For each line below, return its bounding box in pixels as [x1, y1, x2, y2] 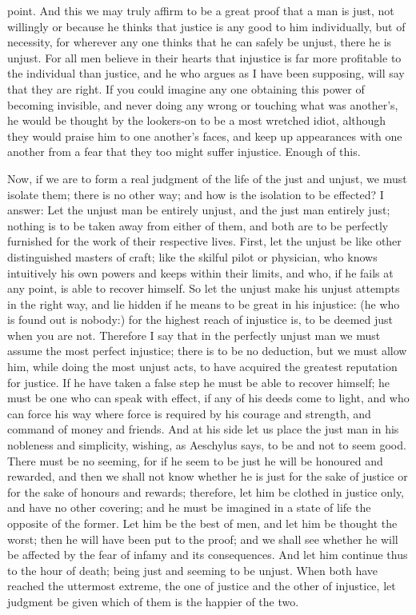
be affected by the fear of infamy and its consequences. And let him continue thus [7, 546, 408, 563]
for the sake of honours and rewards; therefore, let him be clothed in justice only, [7, 483, 405, 500]
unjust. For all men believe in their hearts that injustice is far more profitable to [7, 49, 402, 66]
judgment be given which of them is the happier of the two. [7, 593, 299, 609]
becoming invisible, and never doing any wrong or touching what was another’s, [7, 96, 398, 113]
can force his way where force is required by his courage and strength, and [7, 405, 371, 421]
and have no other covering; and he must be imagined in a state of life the [7, 499, 371, 516]
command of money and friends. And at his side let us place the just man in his [7, 421, 399, 437]
